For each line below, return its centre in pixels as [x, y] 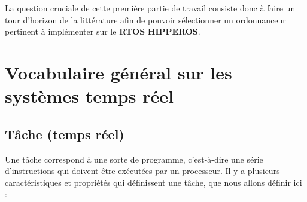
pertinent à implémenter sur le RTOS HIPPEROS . [103, 31]
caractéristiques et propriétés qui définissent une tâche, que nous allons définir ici [153, 182]
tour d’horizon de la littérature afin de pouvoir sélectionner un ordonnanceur [145, 19]
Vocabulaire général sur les [118, 72]
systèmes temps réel [89, 96]
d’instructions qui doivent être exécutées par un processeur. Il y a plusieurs [142, 171]
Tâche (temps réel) [65, 134]
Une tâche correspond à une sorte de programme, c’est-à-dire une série [134, 159]
